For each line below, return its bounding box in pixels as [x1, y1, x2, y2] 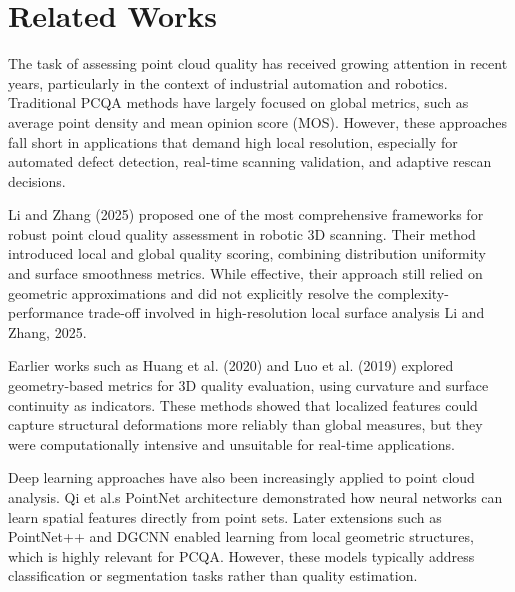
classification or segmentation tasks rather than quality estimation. [8, 565, 418, 586]
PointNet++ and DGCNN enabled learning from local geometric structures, [8, 526, 474, 547]
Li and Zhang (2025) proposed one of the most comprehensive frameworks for [8, 204, 484, 225]
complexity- [377, 282, 449, 303]
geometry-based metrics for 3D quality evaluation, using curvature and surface [8, 375, 489, 396]
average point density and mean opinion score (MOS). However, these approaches [8, 111, 507, 132]
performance [8, 302, 84, 323]
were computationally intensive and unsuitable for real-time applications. [8, 433, 455, 454]
